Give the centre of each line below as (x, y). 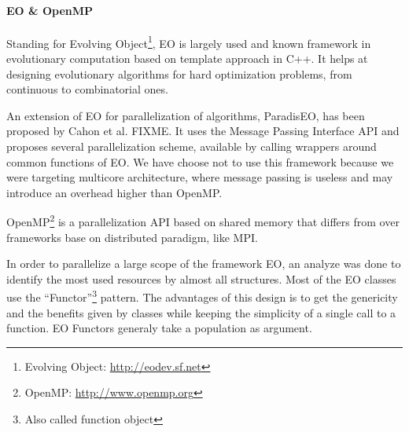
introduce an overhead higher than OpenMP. (114, 192)
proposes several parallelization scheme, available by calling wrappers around (192, 146)
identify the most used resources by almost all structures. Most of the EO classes (201, 278)
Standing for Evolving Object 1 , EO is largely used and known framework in (189, 42)
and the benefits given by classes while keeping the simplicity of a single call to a (201, 312)
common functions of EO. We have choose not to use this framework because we (200, 161)
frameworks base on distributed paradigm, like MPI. (132, 237)
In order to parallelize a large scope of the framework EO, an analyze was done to (204, 264)
